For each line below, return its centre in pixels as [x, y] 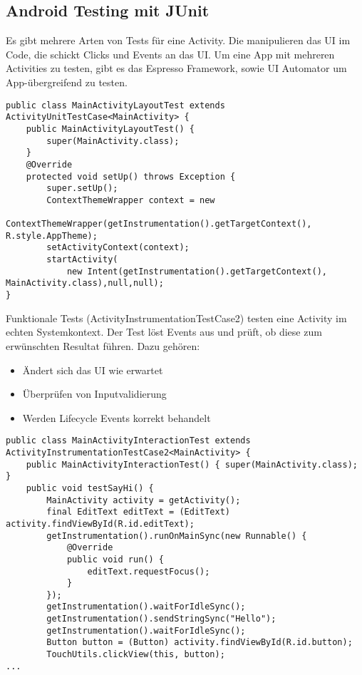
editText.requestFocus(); [149, 571]
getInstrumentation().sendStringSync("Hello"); [161, 619]
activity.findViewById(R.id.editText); [100, 524]
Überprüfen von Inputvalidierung [94, 394]
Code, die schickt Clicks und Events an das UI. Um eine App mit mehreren [170, 54]
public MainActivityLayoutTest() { [110, 129]
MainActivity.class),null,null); [85, 283]
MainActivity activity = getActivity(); [144, 500]
